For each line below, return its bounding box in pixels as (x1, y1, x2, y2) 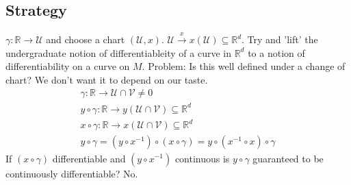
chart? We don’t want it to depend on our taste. (5, 72, 208, 86)
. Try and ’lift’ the (242, 32, 318, 46)
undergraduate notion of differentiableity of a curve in (5, 45, 231, 60)
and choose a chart (46, 32, 125, 46)
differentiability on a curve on (5, 59, 130, 73)
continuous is (174, 151, 230, 165)
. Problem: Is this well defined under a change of (142, 59, 346, 73)
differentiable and (52, 151, 126, 165)
